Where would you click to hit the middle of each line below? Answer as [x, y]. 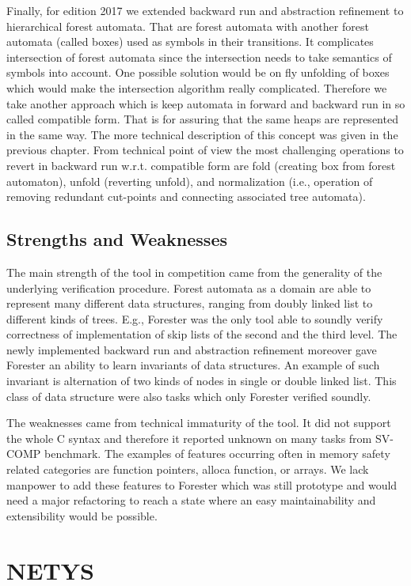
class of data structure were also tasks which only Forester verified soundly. [189, 396]
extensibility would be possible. [82, 515]
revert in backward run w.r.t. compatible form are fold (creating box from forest [201, 165]
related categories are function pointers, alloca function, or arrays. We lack [188, 469]
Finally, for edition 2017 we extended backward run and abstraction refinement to [205, 10]
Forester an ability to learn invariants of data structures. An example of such [193, 365]
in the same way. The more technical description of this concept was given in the [202, 134]
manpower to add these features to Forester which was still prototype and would [202, 484]
